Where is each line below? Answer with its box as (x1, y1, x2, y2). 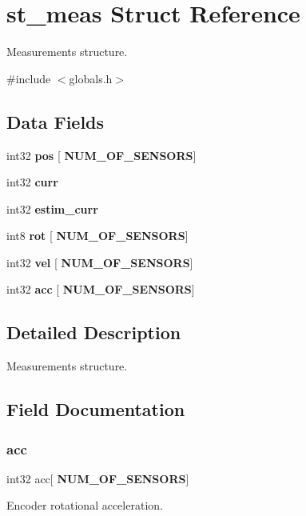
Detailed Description (6, 320, 181, 345)
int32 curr (6, 174, 58, 190)
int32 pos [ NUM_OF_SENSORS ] (6, 146, 197, 163)
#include (6, 70, 51, 86)
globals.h (69, 70, 113, 86)
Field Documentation (6, 397, 185, 422)
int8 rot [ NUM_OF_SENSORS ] (6, 227, 189, 244)
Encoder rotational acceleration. (6, 497, 163, 514)
